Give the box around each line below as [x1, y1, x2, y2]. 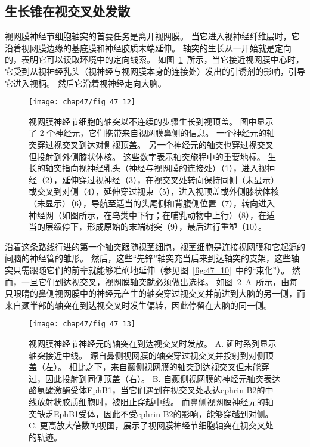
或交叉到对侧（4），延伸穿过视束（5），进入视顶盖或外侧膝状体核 [29, 185, 279, 198]
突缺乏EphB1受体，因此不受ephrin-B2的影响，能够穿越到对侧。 [29, 407, 274, 420]
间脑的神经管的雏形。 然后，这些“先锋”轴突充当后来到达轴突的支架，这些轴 [5, 252, 299, 264]
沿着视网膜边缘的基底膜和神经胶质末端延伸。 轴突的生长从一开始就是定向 [5, 41, 292, 54]
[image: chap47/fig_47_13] [29, 320, 135, 329]
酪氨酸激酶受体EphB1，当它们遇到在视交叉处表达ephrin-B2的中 [29, 384, 274, 396]
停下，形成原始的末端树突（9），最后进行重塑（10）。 [61, 220, 266, 233]
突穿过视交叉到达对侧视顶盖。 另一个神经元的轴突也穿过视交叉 [29, 138, 274, 151]
